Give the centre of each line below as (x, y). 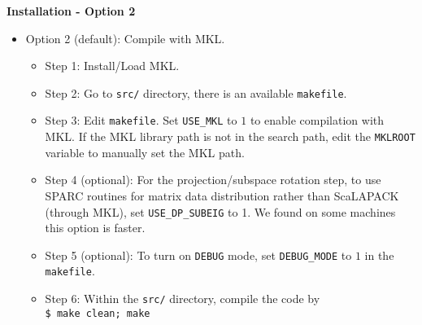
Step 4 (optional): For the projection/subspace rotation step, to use (213, 180)
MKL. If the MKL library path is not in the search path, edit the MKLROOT (230, 136)
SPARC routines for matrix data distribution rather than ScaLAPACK (222, 195)
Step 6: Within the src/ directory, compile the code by (183, 299)
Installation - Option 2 (71, 11)
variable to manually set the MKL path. (145, 152)
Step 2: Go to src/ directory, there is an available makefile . (196, 92)
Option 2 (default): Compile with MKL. (125, 38)
